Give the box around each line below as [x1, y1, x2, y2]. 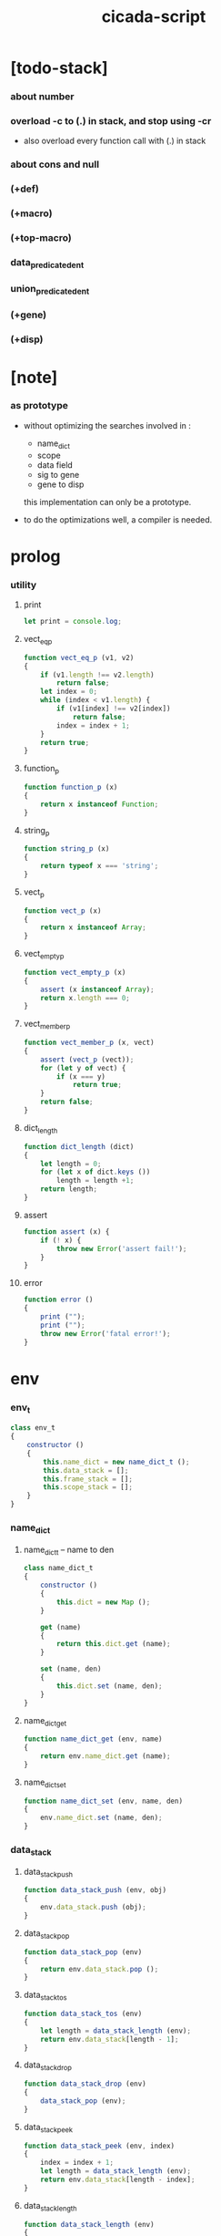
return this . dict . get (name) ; [56, 1640, 171, 1649]
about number [10, 90, 75, 103]
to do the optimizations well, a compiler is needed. [23, 513, 213, 525]
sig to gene [36, 469, 80, 480]
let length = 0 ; [40, 1159, 102, 1168]
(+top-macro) [10, 232, 72, 244]
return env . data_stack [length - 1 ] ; [40, 2034, 179, 2044]
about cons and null [10, 158, 99, 171]
